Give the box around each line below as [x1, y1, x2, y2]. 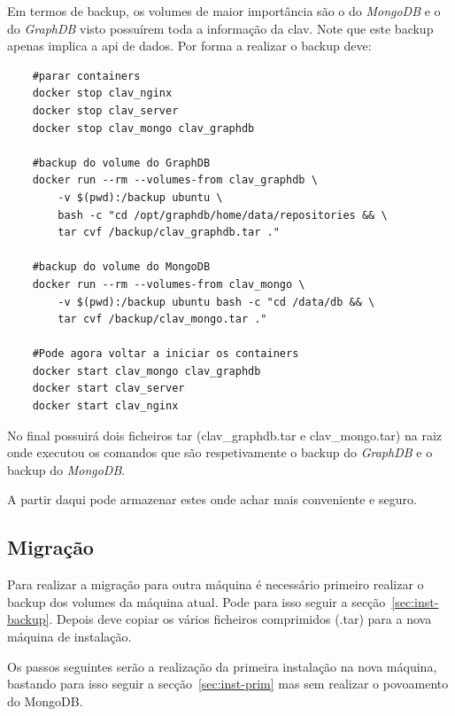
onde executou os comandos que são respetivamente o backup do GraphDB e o [7, 443, 433, 462]
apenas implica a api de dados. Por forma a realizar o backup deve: [7, 36, 372, 55]
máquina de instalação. [7, 627, 132, 646]
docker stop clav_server [32, 104, 179, 117]
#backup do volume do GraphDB [32, 156, 211, 169]
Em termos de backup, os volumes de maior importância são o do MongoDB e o [7, 2, 441, 19]
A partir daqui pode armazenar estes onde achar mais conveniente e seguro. [7, 490, 417, 509]
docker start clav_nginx [32, 400, 179, 413]
